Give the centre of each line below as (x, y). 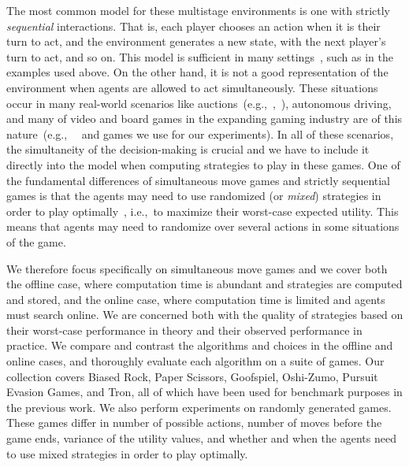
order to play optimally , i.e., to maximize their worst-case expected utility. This (203, 211)
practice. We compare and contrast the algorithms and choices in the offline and (200, 345)
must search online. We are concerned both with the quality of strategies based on (205, 315)
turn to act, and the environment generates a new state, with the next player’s (196, 41)
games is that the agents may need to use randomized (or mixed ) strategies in (194, 196)
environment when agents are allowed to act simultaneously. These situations (192, 87)
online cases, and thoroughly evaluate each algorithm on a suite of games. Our (195, 361)
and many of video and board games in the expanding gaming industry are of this (204, 119)
